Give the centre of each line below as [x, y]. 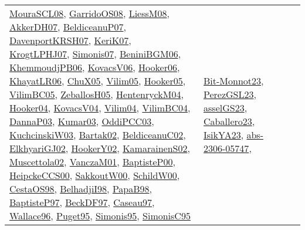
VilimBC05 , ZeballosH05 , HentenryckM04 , [96, 94]
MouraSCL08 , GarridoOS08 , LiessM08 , [89, 13]
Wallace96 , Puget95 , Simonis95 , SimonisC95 [100, 216]
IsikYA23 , [224, 135]
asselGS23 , [226, 108]
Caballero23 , [229, 121]
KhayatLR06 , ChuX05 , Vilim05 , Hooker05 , [98, 81]
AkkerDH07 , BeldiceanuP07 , [68, 27]
